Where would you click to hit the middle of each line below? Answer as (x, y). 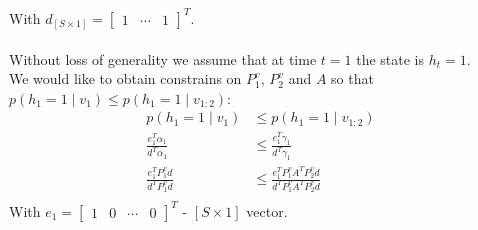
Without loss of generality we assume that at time (163, 58)
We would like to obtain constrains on (125, 78)
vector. (267, 210)
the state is (390, 58)
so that (352, 78)
